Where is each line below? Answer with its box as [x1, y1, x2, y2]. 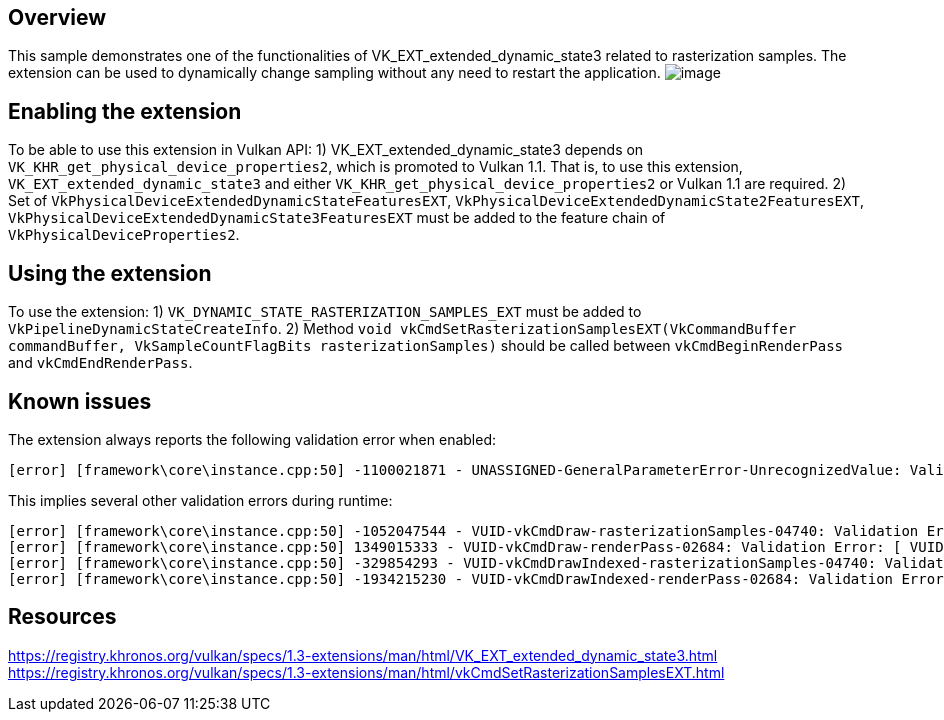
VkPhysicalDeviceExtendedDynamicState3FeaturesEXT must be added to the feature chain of [8, 209, 666, 227]
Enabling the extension [8, 98, 242, 124]
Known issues [8, 388, 152, 414]
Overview [8, 5, 107, 30]
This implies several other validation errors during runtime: [8, 491, 393, 509]
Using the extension [8, 260, 212, 286]
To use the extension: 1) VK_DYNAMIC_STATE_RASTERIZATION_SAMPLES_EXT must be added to [8, 303, 642, 321]
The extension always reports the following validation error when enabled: [8, 430, 496, 448]
